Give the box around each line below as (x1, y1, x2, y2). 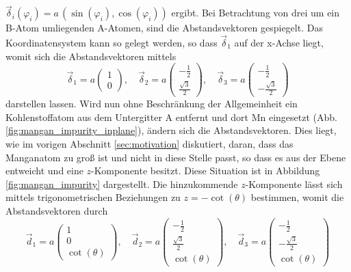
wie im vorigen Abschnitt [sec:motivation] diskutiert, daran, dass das (5, 137, 294, 150)
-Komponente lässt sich (245, 176, 343, 191)
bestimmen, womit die (250, 190, 344, 204)
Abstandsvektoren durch (5, 203, 108, 217)
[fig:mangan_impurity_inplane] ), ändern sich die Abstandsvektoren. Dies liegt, (5, 123, 337, 137)
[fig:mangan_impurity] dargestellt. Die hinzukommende (5, 176, 238, 191)
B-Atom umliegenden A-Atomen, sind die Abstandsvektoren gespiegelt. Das (5, 21, 323, 35)
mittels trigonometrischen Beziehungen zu (5, 190, 181, 204)
